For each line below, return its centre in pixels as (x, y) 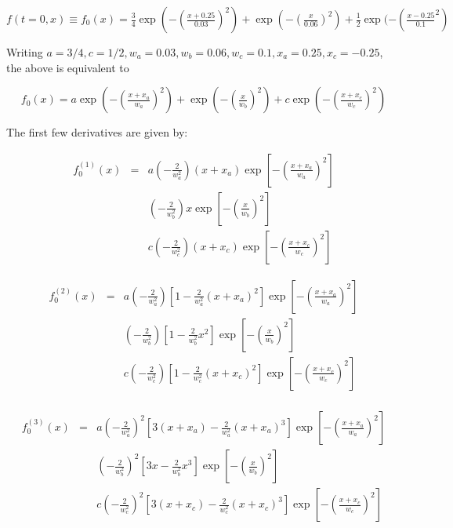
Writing (25, 52)
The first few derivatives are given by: (97, 132)
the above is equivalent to (68, 67)
